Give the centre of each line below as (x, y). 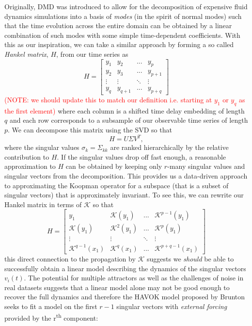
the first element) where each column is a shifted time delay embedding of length (125, 110)
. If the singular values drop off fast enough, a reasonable (142, 156)
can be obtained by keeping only (114, 166)
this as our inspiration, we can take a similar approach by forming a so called (119, 44)
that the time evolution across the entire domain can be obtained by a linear (118, 25)
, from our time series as (92, 54)
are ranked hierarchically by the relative (169, 147)
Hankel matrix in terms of (43, 204)
